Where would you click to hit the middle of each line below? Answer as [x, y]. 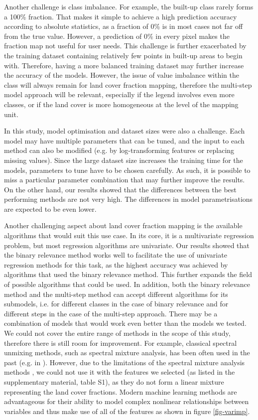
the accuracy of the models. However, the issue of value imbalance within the [122, 75]
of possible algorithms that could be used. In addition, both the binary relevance [127, 284]
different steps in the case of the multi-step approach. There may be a [111, 313]
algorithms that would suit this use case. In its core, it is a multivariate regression [129, 235]
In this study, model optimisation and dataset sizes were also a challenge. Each [125, 131]
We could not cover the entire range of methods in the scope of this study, [117, 333]
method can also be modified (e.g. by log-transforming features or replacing [119, 150]
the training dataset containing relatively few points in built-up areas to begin [123, 55]
